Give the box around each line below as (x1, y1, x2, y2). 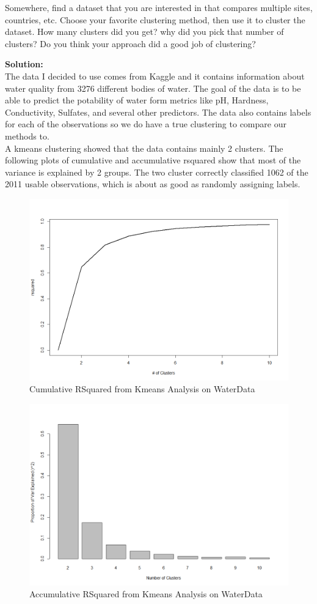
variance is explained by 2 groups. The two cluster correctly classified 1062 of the (5, 165, 308, 178)
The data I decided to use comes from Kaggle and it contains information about (5, 69, 305, 82)
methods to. (5, 129, 49, 142)
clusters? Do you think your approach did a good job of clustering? (5, 37, 256, 50)
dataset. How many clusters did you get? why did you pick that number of (5, 25, 284, 38)
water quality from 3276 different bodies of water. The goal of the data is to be (5, 81, 301, 94)
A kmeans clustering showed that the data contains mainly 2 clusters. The (5, 141, 283, 154)
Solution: (5, 58, 43, 70)
